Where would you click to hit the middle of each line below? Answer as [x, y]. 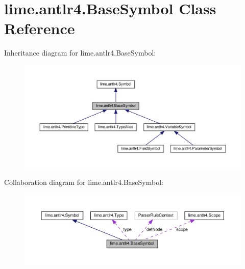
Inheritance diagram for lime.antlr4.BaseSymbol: [80, 53]
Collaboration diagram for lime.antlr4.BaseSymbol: [84, 182]
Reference [40, 28]
